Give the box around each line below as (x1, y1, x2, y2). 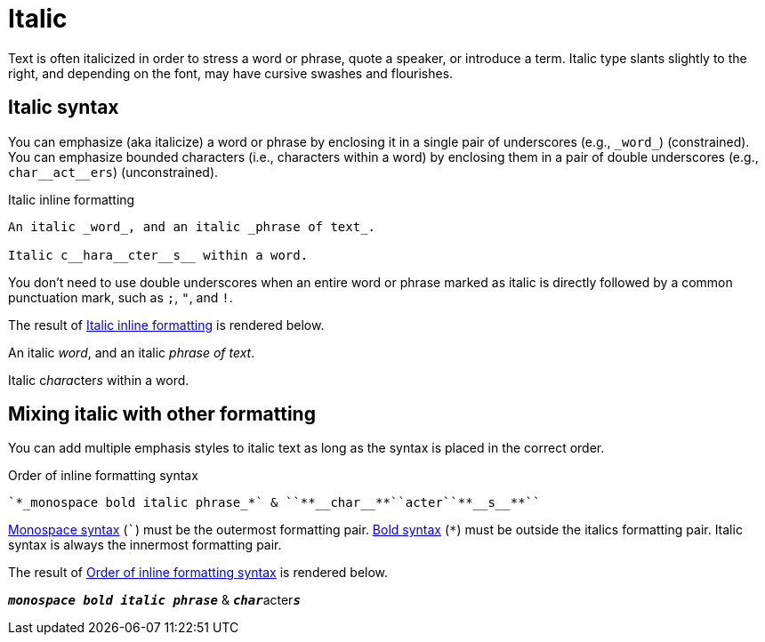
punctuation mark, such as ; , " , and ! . (8, 289, 233, 305)
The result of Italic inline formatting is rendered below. (8, 317, 325, 333)
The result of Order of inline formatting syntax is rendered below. (8, 565, 389, 581)
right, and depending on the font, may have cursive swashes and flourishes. (8, 65, 454, 81)
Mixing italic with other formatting (8, 403, 316, 426)
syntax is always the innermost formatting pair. (8, 537, 282, 553)
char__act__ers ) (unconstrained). (8, 164, 219, 180)
